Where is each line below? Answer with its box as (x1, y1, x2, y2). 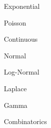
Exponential (4, 1, 40, 11)
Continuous (4, 34, 38, 44)
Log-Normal (4, 67, 39, 77)
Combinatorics (4, 116, 47, 127)
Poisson (4, 17, 26, 27)
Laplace (4, 83, 27, 93)
